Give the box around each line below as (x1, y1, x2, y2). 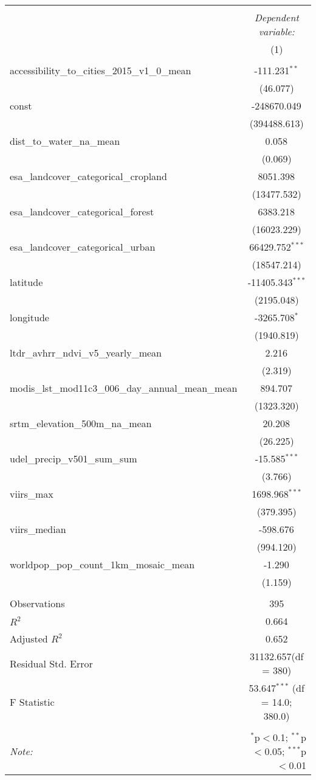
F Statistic (10, 695, 55, 709)
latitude (10, 275, 43, 289)
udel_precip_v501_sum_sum (10, 451, 137, 465)
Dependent (254, 10, 299, 24)
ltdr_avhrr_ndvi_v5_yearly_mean (10, 346, 162, 360)
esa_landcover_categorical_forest (10, 204, 154, 218)
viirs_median (10, 522, 66, 536)
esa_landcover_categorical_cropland (10, 169, 167, 183)
